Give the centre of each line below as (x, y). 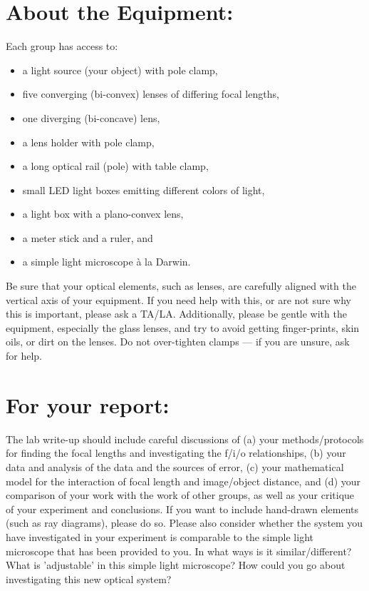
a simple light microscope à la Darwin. (106, 262)
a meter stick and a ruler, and (88, 237)
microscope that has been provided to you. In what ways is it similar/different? (179, 551)
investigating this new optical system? (89, 579)
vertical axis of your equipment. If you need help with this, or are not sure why (178, 299)
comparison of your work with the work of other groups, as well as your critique (180, 495)
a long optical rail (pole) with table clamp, (115, 166)
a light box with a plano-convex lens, (103, 214)
